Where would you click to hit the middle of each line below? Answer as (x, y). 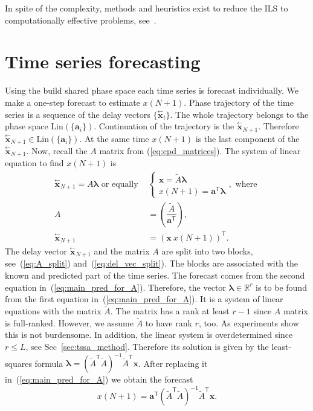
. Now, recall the (57, 150)
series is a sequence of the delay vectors (78, 114)
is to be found (281, 287)
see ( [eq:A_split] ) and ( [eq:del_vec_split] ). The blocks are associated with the (152, 263)
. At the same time (114, 138)
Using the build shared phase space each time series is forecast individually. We (152, 90)
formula (49, 363)
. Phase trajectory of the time (239, 102)
